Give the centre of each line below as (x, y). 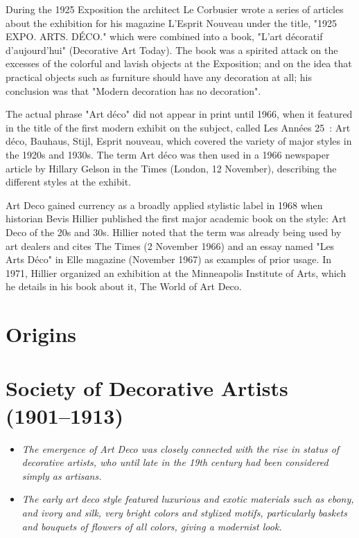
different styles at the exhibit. (69, 182)
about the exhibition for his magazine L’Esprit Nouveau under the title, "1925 (172, 23)
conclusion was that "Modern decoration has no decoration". (133, 90)
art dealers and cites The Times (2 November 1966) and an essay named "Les (170, 245)
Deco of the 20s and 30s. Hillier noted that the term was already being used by (174, 232)
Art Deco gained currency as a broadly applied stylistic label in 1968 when (164, 205)
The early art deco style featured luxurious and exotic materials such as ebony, (188, 499)
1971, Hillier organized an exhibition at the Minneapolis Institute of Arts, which (176, 272)
